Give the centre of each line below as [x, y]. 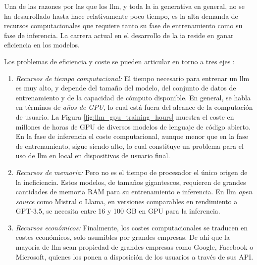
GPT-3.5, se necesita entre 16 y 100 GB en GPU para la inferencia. [118, 211]
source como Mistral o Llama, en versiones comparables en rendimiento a [127, 201]
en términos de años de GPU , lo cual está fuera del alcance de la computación [134, 107]
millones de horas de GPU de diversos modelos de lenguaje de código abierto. [133, 126]
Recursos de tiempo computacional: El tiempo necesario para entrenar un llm [132, 78]
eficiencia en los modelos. [42, 45]
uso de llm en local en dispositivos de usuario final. [93, 155]
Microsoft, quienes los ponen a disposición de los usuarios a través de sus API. [134, 256]
